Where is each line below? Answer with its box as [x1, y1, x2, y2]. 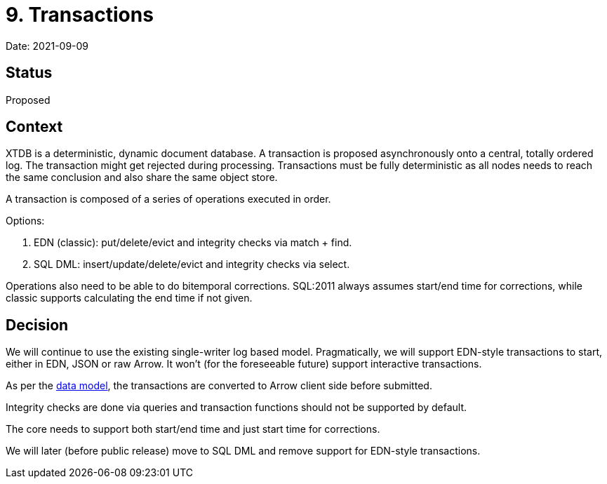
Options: [6, 215, 45, 227]
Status [6, 64, 53, 82]
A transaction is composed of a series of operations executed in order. [6, 193, 331, 206]
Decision [6, 316, 69, 334]
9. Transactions [6, 3, 154, 27]
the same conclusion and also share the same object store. [6, 171, 278, 184]
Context [6, 118, 63, 136]
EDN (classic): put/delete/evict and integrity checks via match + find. [34, 236, 352, 249]
